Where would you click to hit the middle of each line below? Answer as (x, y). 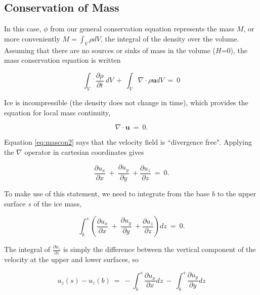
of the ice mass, (58, 203)
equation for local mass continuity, (57, 112)
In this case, (23, 29)
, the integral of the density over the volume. (170, 38)
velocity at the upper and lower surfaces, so (71, 259)
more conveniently (32, 38)
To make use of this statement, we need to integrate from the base (107, 193)
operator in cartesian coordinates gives (84, 152)
